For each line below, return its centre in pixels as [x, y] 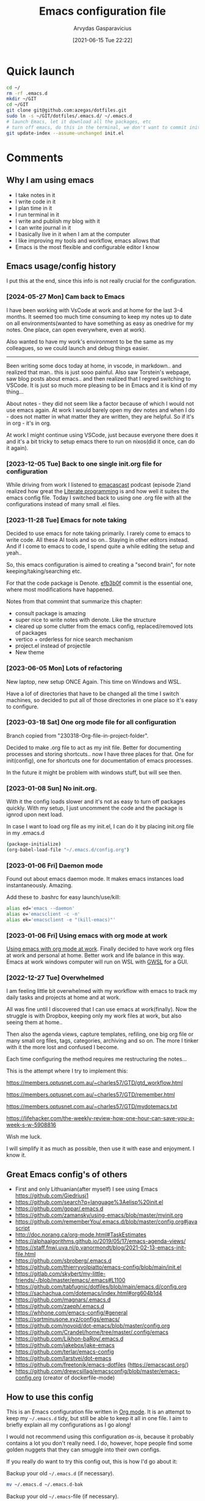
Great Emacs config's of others [67, 1174]
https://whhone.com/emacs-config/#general [71, 1313]
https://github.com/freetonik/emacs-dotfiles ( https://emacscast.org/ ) [102, 1365]
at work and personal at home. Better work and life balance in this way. [95, 956]
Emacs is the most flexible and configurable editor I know [87, 247]
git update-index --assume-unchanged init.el [65, 133]
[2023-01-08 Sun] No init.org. [52, 788]
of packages [31, 633]
